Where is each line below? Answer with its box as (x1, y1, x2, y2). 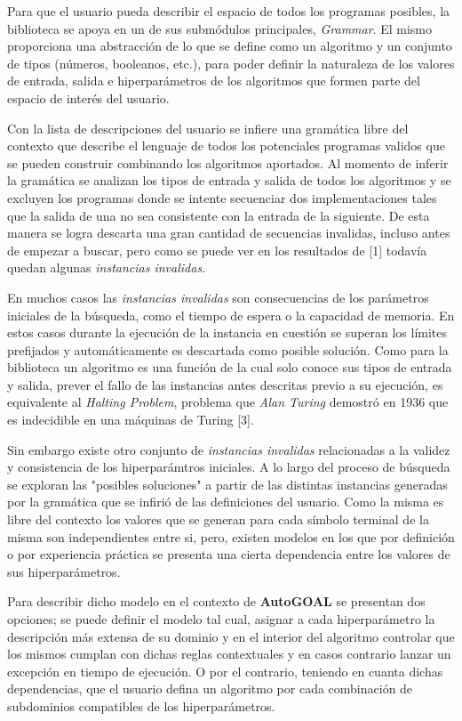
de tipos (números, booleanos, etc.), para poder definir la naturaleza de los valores (7, 53, 455, 72)
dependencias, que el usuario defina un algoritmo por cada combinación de (7, 679, 413, 698)
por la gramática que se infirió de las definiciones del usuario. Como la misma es (7, 492, 444, 511)
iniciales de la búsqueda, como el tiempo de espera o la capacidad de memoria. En (7, 305, 455, 324)
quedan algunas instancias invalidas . (7, 258, 206, 277)
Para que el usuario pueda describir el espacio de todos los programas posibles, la (7, 2, 450, 20)
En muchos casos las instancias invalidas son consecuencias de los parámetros (7, 288, 429, 306)
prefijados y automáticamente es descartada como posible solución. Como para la (7, 340, 449, 359)
